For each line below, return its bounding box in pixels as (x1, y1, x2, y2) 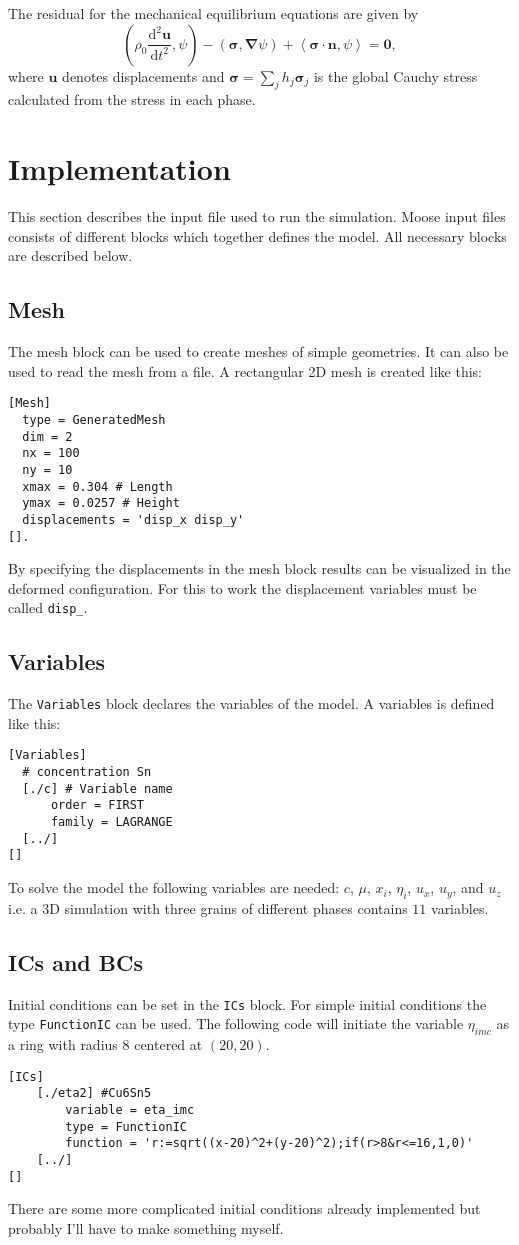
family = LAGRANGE (50, 815, 173, 830)
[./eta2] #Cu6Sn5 (36, 1086, 152, 1101)
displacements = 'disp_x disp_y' (22, 512, 245, 527)
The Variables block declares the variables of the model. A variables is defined (8, 693, 495, 714)
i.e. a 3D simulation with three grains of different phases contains (8, 897, 408, 918)
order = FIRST (50, 798, 145, 813)
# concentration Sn (22, 765, 152, 780)
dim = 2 (22, 429, 73, 444)
